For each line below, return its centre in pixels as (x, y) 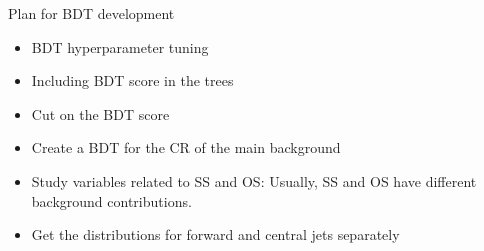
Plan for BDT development (91, 13)
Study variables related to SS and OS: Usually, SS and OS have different (254, 180)
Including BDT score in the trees (132, 80)
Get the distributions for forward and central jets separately (215, 234)
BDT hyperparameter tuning (120, 46)
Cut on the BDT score (100, 113)
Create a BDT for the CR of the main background (186, 147)
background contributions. (111, 200)
